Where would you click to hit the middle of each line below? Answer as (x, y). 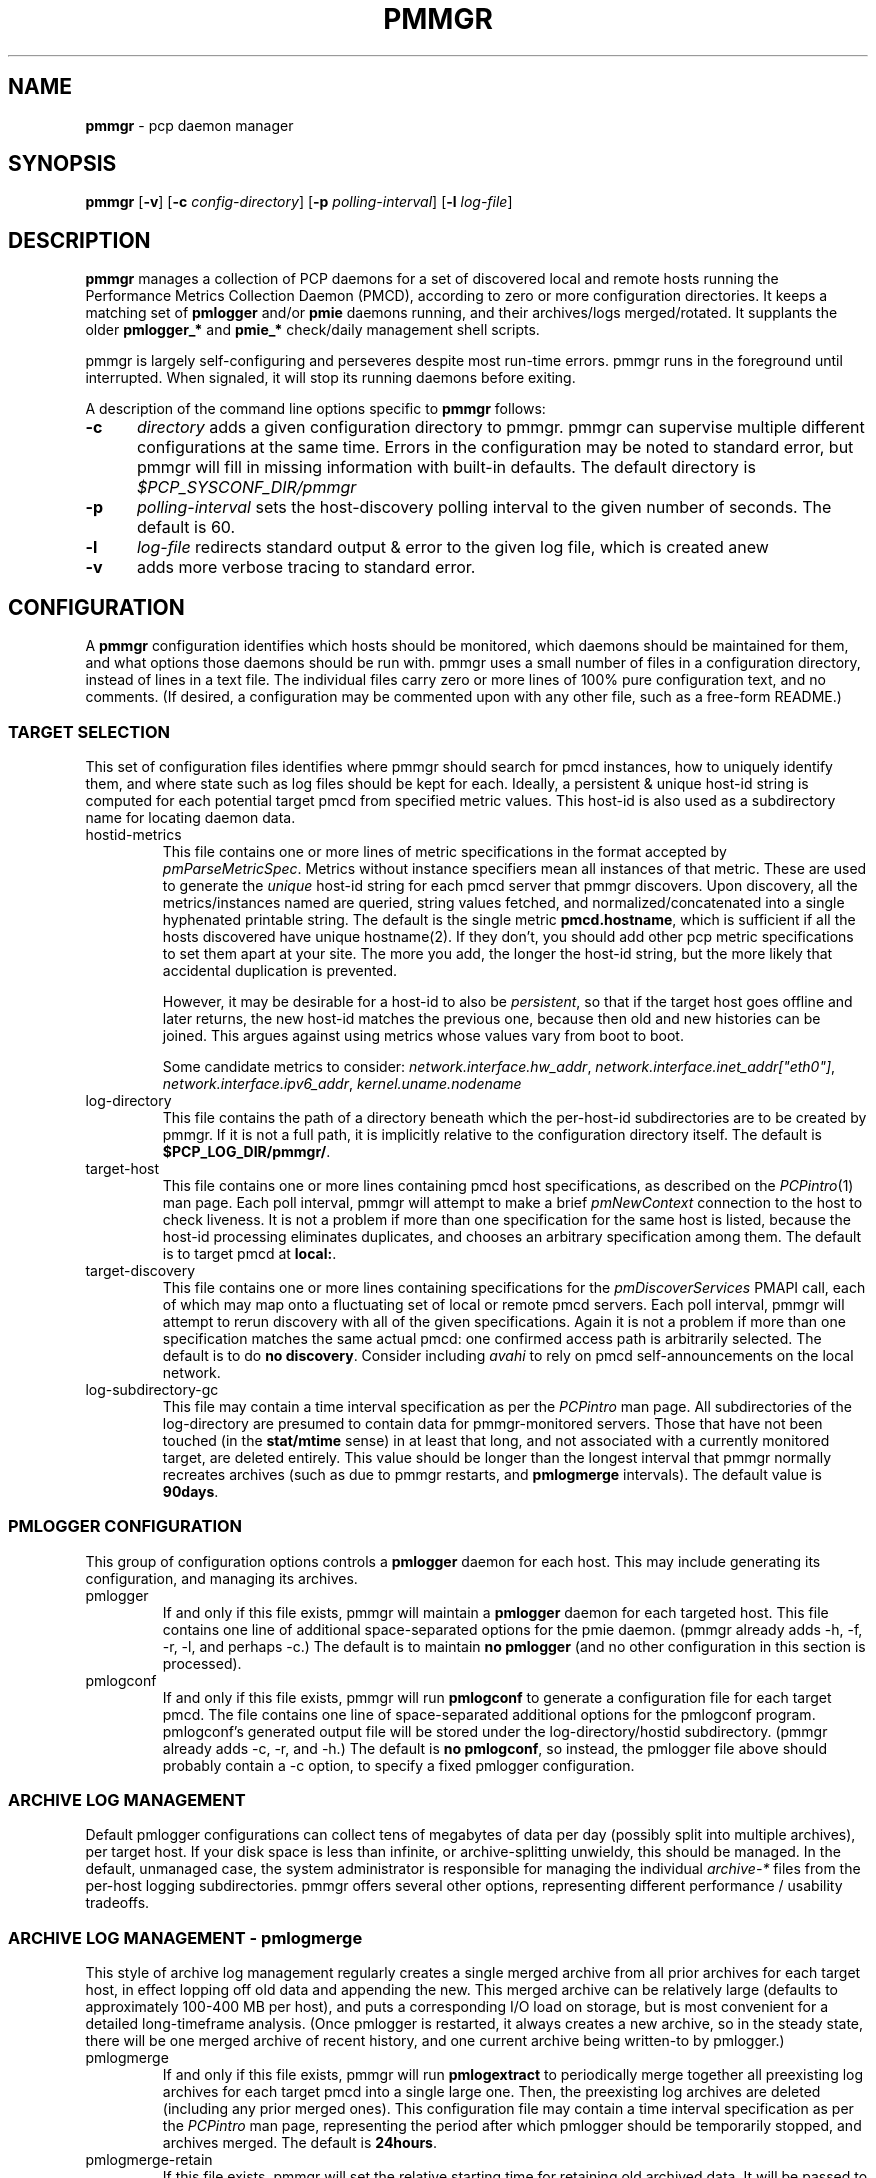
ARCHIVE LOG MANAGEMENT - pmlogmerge (185, 1937)
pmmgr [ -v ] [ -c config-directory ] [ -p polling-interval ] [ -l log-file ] (299, 202)
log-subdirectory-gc (152, 1389)
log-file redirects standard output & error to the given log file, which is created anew (452, 547)
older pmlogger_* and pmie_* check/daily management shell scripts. (312, 330)
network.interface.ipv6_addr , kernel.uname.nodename (342, 1083)
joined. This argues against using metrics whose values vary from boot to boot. (423, 1035)
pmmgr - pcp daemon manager (189, 125)
